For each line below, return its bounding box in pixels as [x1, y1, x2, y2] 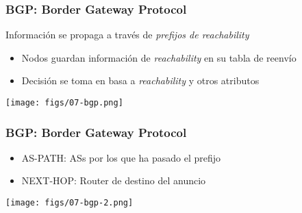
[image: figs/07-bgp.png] [5, 98, 123, 108]
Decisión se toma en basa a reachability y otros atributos [21, 73, 260, 88]
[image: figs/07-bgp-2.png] [5, 198, 134, 208]
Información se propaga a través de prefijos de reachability [5, 27, 249, 42]
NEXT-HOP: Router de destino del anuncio [21, 173, 206, 188]
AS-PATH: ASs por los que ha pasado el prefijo [21, 150, 221, 164]
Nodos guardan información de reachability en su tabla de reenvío [21, 50, 297, 64]
